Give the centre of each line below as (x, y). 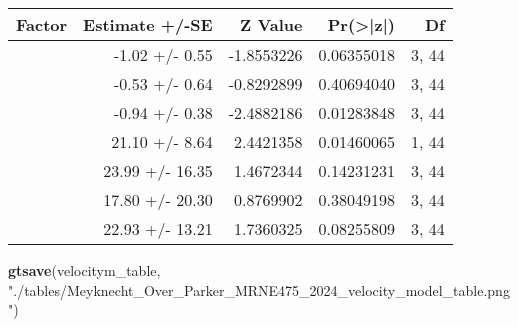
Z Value (271, 24)
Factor (42, 24)
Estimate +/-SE (148, 24)
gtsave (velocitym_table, (84, 270)
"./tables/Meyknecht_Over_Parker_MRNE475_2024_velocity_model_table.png (259, 289)
